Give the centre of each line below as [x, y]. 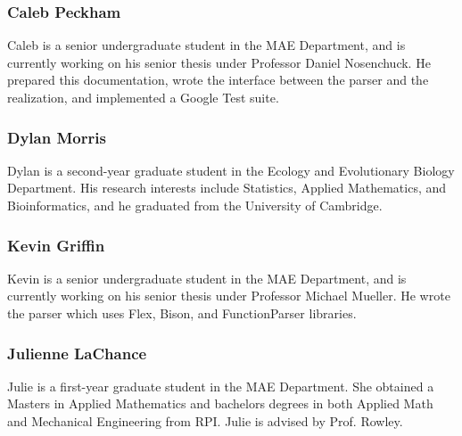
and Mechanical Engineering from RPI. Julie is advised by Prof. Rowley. [205, 421]
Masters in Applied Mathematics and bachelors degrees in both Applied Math [220, 403]
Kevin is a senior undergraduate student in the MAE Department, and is [207, 278]
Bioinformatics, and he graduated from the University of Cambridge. [195, 205]
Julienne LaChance [77, 353]
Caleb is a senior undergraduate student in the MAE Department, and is [206, 45]
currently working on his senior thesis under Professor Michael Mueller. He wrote [229, 296]
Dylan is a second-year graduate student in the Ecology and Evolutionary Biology [231, 170]
